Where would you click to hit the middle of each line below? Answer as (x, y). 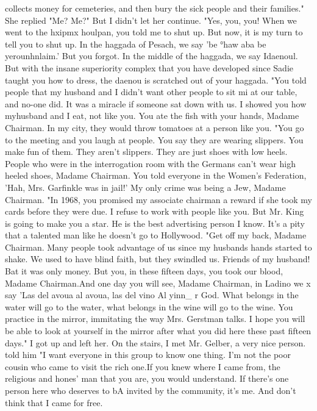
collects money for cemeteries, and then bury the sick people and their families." (155, 8)
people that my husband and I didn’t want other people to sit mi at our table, (151, 92)
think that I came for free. (54, 402)
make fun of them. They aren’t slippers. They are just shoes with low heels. (146, 152)
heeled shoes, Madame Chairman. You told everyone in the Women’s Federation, (156, 175)
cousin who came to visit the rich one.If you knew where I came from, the (143, 366)
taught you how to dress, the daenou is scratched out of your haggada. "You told (156, 80)
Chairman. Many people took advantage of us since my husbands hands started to (158, 247)
